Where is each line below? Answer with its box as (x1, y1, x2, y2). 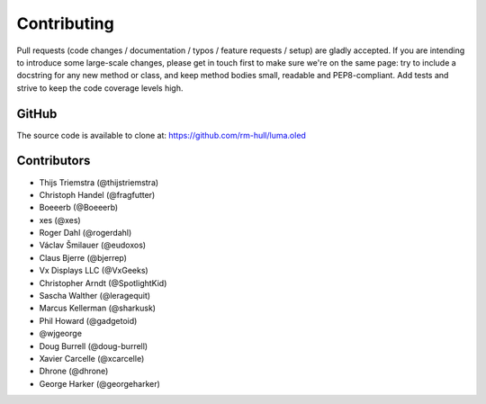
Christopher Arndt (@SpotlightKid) (39, 277, 167, 288)
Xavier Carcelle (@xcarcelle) (39, 354, 145, 364)
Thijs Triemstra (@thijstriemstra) (39, 176, 159, 188)
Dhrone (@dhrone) (39, 365, 109, 377)
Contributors (16, 153, 91, 168)
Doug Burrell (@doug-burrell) (39, 340, 148, 351)
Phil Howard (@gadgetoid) (39, 315, 138, 326)
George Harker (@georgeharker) (39, 378, 161, 389)
